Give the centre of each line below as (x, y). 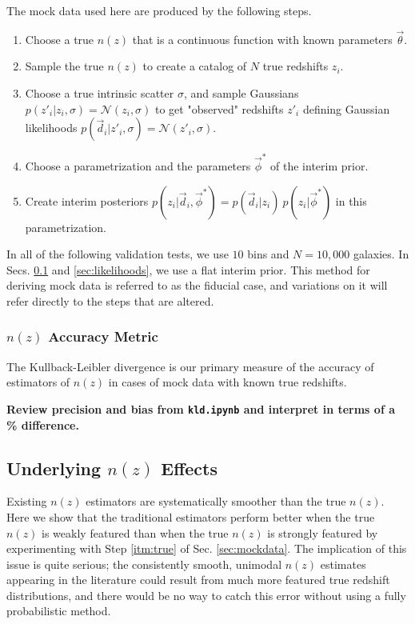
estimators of (38, 382)
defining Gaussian (346, 108)
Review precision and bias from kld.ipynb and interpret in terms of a (201, 408)
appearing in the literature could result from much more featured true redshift (198, 580)
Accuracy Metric (103, 336)
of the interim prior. (319, 165)
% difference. (43, 424)
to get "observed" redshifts (219, 108)
